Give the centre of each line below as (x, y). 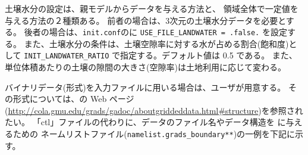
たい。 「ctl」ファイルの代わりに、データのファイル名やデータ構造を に (145, 122)
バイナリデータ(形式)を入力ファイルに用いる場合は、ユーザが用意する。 (145, 87)
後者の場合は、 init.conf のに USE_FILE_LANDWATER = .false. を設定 (155, 32)
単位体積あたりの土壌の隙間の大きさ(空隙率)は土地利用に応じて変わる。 (145, 67)
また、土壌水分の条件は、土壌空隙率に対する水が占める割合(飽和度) (156, 43)
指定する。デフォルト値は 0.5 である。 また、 (209, 55)
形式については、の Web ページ (73, 99)
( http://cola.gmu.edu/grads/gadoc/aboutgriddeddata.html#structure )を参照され (154, 110)
